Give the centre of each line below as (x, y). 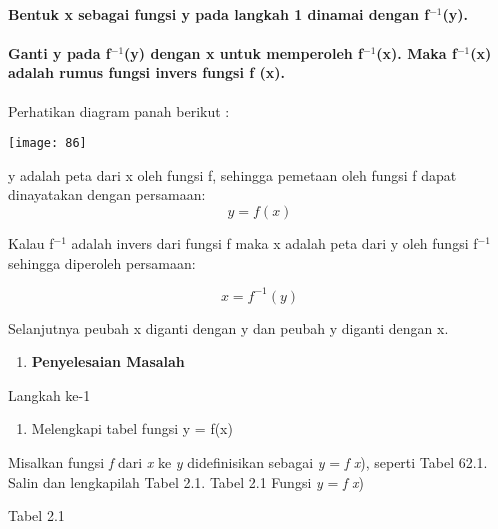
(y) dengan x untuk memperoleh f (243, 52)
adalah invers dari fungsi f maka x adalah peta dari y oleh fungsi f (274, 243)
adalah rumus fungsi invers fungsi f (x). (146, 72)
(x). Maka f (416, 52)
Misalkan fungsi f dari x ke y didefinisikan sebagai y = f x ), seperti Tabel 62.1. (248, 462)
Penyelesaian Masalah (108, 361)
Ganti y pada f (59, 52)
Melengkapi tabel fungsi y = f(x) (132, 428)
